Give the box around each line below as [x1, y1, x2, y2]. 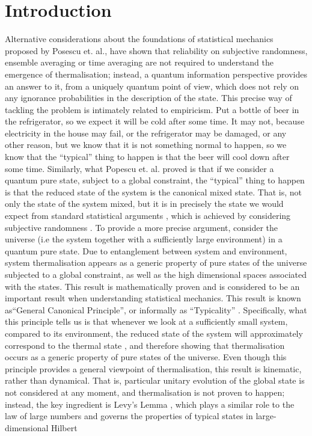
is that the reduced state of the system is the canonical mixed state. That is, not [5, 185, 302, 198]
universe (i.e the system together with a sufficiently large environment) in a [5, 233, 283, 245]
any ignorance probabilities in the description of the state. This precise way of [5, 91, 292, 104]
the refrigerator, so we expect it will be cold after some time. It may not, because [5, 115, 305, 127]
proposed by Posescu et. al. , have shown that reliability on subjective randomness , [5, 44, 308, 57]
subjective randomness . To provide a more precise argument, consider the [5, 221, 278, 233]
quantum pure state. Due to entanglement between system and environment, [5, 244, 287, 257]
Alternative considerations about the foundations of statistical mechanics [5, 32, 274, 45]
